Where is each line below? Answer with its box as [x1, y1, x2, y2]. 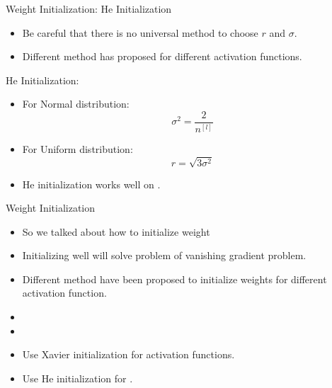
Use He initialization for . [22, 370, 133, 385]
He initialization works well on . [22, 176, 161, 191]
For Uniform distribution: [22, 142, 133, 156]
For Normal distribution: [22, 96, 130, 111]
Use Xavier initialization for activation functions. [22, 347, 235, 362]
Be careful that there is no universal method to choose [22, 25, 258, 40]
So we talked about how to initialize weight [22, 224, 210, 239]
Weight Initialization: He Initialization [6, 1, 172, 16]
